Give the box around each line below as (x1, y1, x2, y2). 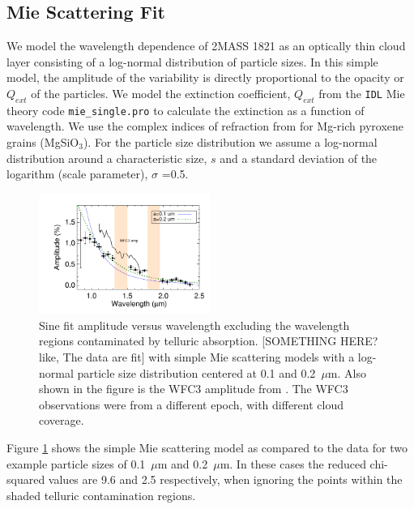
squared (6, 471, 45, 488)
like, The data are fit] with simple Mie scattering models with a (39, 348, 355, 365)
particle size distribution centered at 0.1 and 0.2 (77, 364, 316, 381)
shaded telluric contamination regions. (6, 486, 196, 503)
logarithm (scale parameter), (6, 165, 148, 182)
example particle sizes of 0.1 (6, 455, 146, 472)
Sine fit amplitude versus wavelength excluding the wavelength (39, 316, 350, 333)
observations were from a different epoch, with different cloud (39, 396, 344, 413)
